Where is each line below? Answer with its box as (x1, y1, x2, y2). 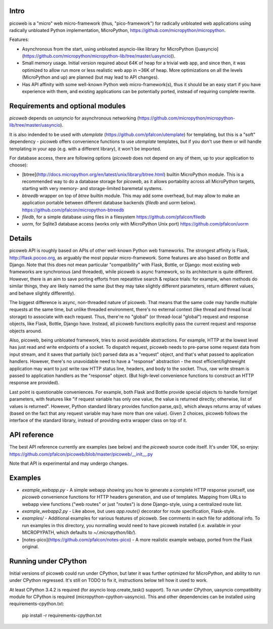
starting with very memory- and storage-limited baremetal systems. (22, 186, 163, 192)
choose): (9, 162, 28, 168)
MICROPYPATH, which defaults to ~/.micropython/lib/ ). (22, 530, 136, 536)
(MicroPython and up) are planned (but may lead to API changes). (22, 74, 159, 81)
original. (22, 544, 39, 550)
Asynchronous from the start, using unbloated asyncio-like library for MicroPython (22, 46, 194, 52)
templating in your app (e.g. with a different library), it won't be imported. (9, 145, 161, 152)
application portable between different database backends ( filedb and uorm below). (22, 200, 197, 206)
